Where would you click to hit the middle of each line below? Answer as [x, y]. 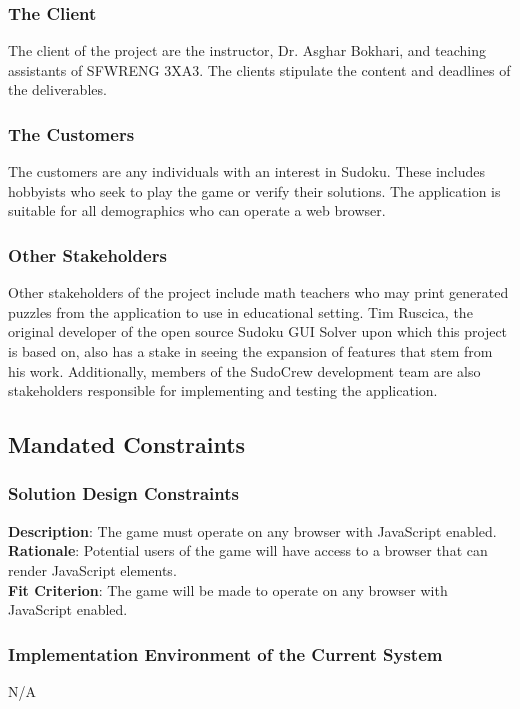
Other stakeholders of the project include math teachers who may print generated [258, 292]
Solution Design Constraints [123, 493]
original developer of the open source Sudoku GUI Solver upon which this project [258, 331]
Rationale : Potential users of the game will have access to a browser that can [248, 550]
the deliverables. [57, 89]
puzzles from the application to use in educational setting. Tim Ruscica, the [240, 311]
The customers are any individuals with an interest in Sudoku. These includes [246, 171]
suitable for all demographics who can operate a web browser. [197, 210]
